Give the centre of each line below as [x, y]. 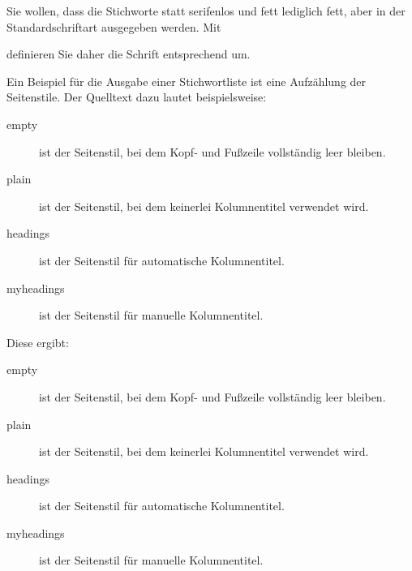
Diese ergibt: [38, 342]
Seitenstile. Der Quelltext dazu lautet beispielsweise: [137, 97]
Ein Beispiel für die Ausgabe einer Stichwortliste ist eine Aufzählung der [187, 81]
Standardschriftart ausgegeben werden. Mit [114, 26]
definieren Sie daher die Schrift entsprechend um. [129, 54]
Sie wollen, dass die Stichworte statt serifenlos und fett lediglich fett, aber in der [206, 11]
